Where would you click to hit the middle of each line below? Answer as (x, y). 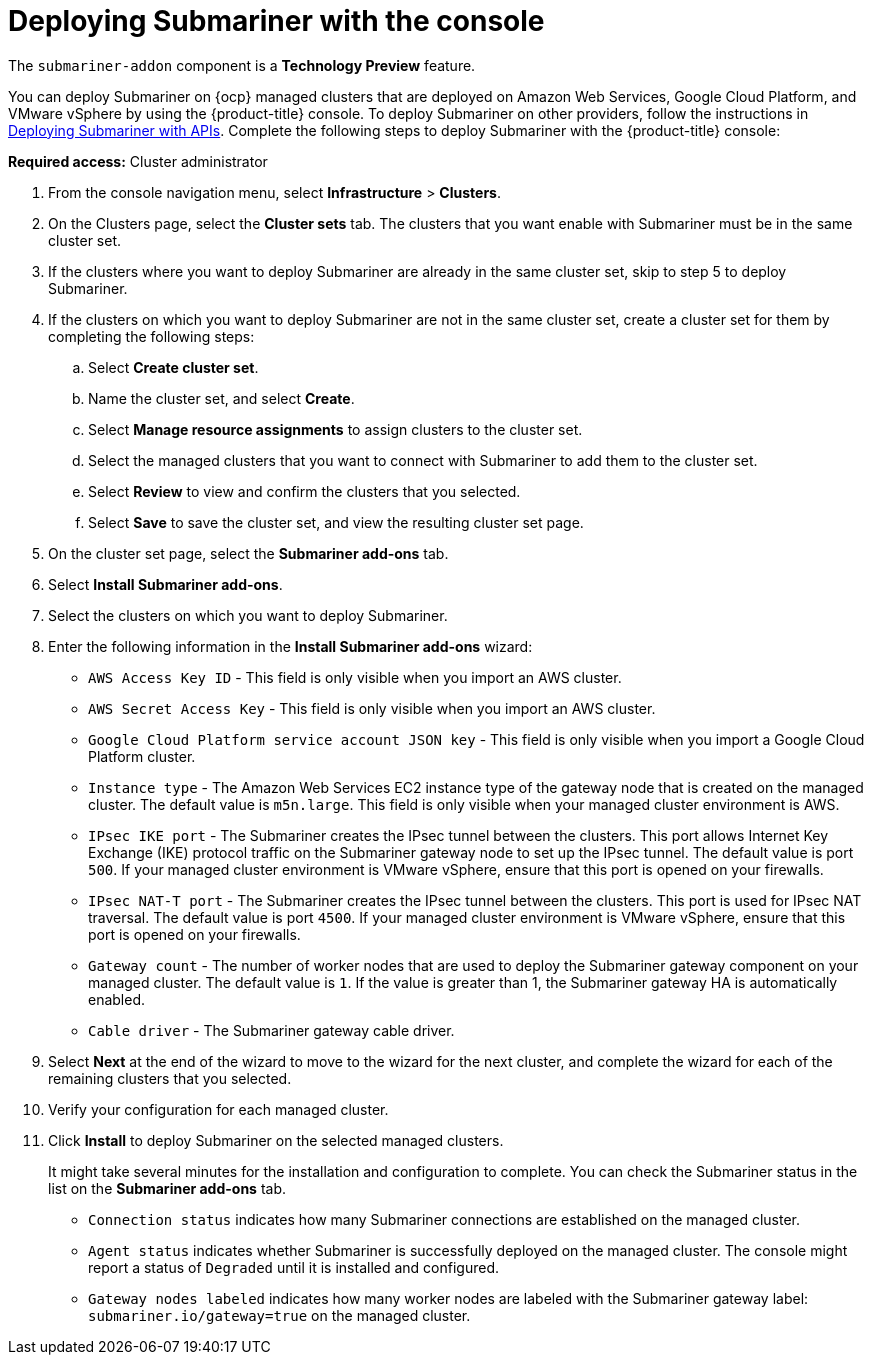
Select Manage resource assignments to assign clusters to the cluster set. (335, 429)
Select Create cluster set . (173, 367)
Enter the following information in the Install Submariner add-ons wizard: (290, 646)
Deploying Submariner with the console (276, 21)
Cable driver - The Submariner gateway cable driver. (271, 1030)
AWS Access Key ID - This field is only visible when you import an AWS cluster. (355, 677)
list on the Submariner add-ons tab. (167, 1188)
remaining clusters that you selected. (170, 1078)
